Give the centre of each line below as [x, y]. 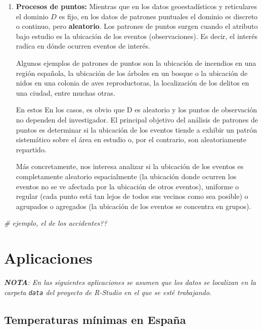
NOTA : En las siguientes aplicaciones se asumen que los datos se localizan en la [130, 282]
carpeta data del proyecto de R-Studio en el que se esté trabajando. [108, 292]
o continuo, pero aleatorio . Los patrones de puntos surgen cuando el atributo [137, 26]
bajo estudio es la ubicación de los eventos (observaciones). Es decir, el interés [137, 36]
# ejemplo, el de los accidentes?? [56, 223]
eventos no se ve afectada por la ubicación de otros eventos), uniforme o [127, 186]
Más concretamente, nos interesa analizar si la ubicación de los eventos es [130, 166]
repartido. [31, 149]
